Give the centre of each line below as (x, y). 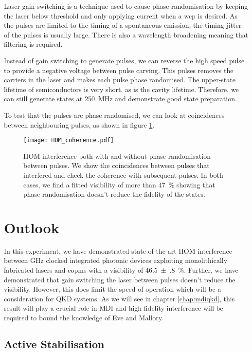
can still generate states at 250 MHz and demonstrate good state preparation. (120, 99)
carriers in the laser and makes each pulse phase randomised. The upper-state (120, 80)
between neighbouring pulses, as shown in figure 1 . (79, 124)
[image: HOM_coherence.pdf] (69, 140)
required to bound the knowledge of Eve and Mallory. (84, 318)
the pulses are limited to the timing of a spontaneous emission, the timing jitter (123, 25)
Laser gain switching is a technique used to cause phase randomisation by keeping (126, 6)
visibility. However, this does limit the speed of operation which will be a (113, 289)
